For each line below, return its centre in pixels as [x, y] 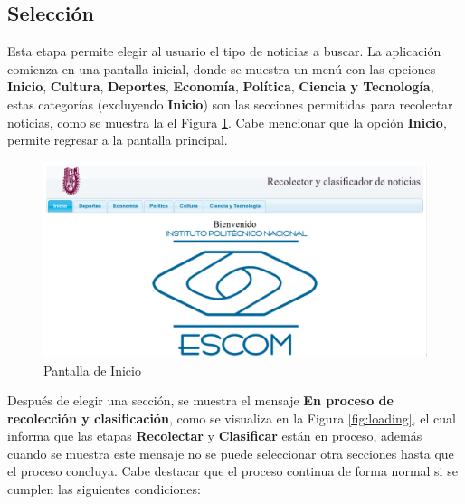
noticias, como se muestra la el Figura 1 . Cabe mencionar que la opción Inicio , [227, 122]
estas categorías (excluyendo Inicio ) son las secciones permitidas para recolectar [230, 104]
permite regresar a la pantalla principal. [118, 140]
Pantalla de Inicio [92, 370]
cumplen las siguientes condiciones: [104, 489]
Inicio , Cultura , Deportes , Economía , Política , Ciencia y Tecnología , [221, 86]
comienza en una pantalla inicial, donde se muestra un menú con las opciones [222, 68]
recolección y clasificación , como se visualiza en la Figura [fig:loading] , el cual [232, 418]
